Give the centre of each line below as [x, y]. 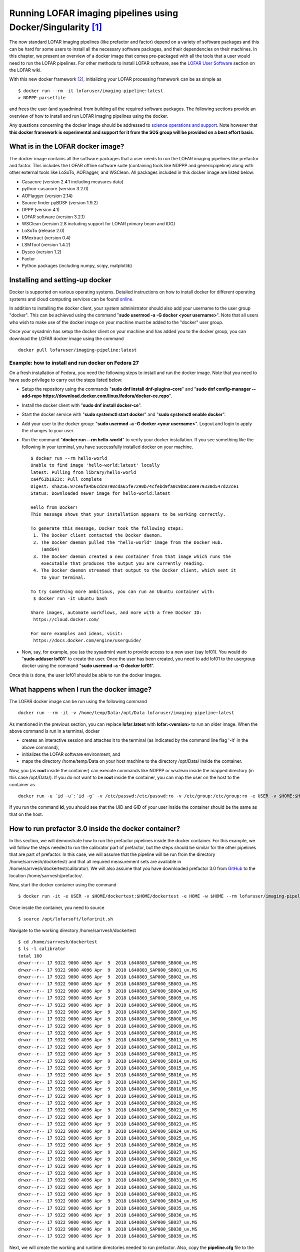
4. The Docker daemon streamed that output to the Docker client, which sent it [135, 570]
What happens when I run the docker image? [80, 689]
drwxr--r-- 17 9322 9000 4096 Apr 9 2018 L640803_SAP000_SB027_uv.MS [108, 1152]
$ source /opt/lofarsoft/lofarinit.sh [66, 919]
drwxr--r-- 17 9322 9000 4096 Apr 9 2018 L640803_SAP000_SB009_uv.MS [108, 1026]
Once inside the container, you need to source [57, 907]
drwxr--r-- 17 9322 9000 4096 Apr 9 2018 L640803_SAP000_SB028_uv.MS [108, 1159]
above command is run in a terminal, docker [54, 731]
